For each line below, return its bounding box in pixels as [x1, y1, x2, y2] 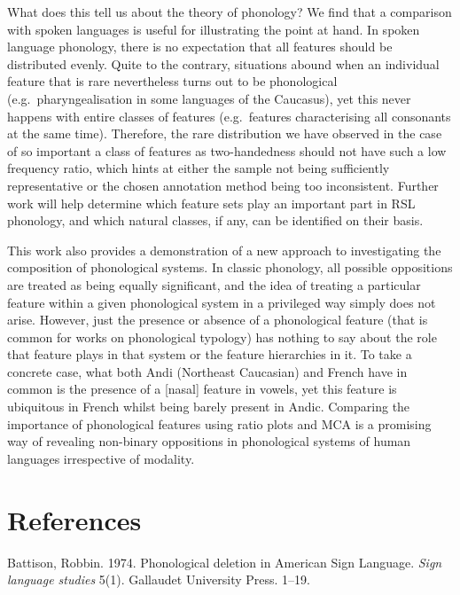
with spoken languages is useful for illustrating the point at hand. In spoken [7, 20, 420, 38]
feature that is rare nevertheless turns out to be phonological [7, 72, 338, 90]
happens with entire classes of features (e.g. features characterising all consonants [7, 106, 451, 125]
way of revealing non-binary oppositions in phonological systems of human [7, 432, 411, 450]
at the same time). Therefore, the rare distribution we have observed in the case [7, 124, 442, 143]
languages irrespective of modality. [7, 449, 195, 467]
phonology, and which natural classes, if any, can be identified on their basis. [7, 211, 424, 230]
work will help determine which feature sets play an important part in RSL [7, 193, 416, 212]
